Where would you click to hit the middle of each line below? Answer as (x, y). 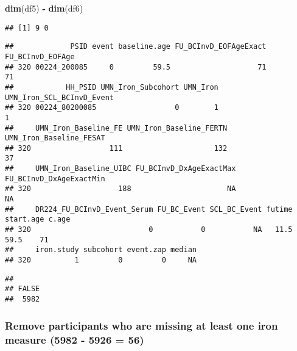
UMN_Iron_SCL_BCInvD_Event (59, 97)
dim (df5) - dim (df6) (44, 8)
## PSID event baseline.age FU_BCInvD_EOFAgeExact (136, 47)
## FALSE (23, 289)
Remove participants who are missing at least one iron (142, 325)
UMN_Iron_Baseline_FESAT (55, 138)
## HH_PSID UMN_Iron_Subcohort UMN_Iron (112, 87)
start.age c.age (38, 219)
